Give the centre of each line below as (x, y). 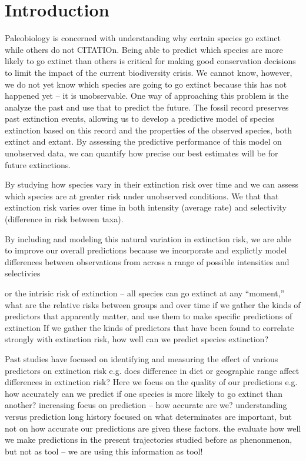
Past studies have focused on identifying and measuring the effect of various (142, 358)
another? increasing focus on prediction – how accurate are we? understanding (146, 405)
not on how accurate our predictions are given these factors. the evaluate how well (153, 428)
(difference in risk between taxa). (64, 219)
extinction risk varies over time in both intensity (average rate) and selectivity (146, 207)
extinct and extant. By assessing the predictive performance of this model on (143, 141)
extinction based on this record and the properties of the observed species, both (148, 130)
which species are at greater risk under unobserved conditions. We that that (142, 196)
